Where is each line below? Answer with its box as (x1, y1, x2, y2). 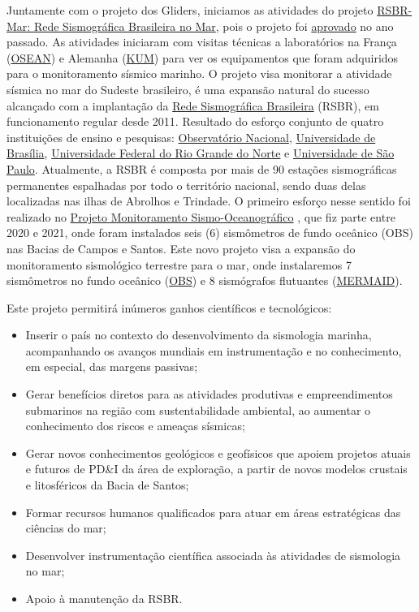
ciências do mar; (25, 519, 106, 537)
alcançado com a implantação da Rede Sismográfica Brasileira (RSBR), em (6, 97, 379, 114)
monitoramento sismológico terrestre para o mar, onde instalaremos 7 (6, 256, 352, 273)
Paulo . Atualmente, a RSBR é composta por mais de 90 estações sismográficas (6, 160, 397, 177)
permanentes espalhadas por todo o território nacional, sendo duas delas (6, 176, 366, 193)
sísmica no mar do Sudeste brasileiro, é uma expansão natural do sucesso (6, 80, 369, 97)
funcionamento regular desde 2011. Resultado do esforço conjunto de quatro (6, 113, 384, 130)
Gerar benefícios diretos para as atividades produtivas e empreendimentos (25, 386, 393, 403)
